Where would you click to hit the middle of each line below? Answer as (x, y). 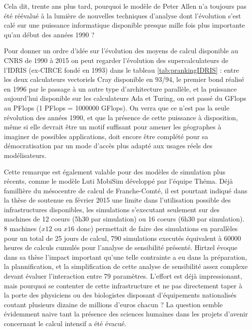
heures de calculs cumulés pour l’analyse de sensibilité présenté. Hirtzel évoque (121, 247)
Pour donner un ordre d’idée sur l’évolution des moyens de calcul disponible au (121, 51)
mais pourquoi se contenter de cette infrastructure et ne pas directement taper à (123, 285)
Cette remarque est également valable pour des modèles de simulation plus (115, 171)
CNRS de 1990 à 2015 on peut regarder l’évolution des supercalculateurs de (116, 60)
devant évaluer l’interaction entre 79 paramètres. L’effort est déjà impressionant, (123, 276)
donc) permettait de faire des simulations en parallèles (157, 228)
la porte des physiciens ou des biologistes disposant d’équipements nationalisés (120, 295)
